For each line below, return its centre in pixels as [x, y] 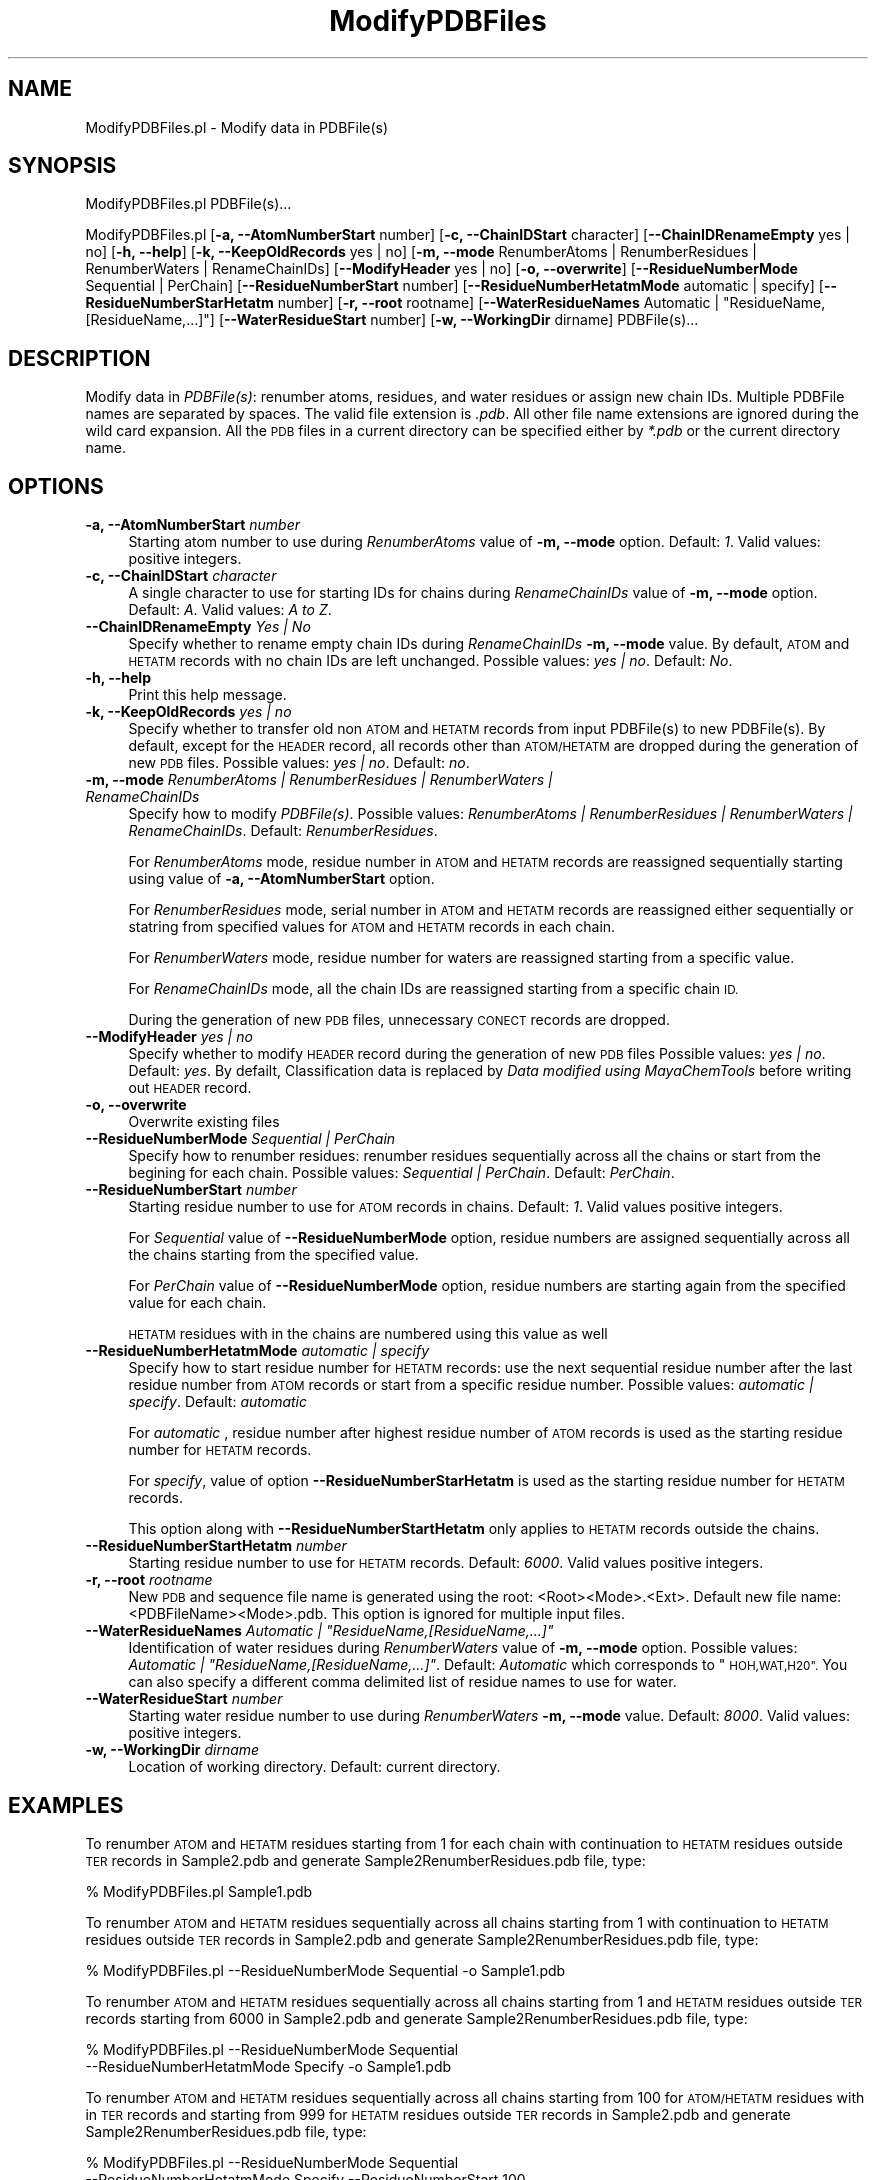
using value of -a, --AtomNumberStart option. [281, 879]
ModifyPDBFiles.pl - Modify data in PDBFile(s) [237, 127]
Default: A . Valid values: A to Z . [230, 610]
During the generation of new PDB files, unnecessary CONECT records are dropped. [399, 1020]
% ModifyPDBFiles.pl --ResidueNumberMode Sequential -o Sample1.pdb [325, 1970]
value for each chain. [197, 1303]
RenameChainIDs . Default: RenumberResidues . [283, 831]
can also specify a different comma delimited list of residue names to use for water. [402, 1682]
